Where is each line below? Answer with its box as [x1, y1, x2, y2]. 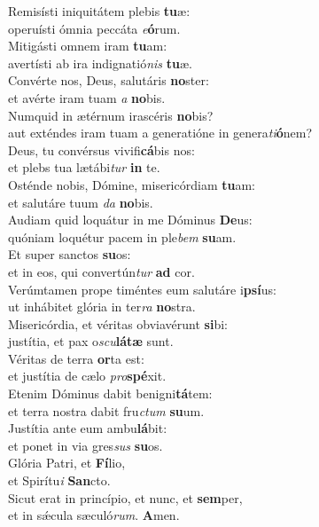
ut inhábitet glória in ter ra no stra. [8, 297, 196, 316]
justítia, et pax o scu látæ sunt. [8, 332, 174, 350]
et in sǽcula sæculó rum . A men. [8, 506, 180, 524]
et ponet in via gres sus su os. [8, 436, 163, 454]
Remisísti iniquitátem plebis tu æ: [8, 2, 191, 20]
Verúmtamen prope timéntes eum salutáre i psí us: [8, 279, 276, 298]
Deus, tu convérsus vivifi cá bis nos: [8, 140, 195, 159]
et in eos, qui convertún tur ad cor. [8, 262, 195, 280]
